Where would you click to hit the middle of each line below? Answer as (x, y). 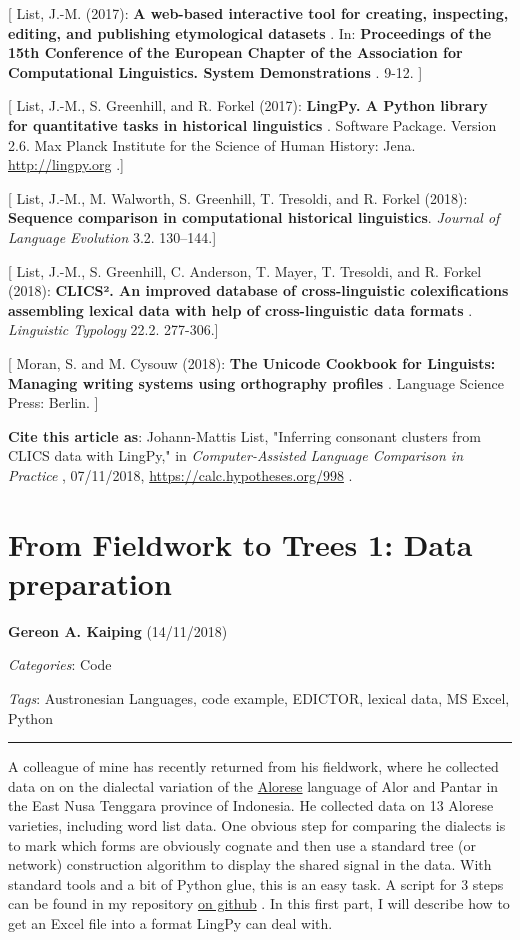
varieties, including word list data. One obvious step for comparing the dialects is (257, 824)
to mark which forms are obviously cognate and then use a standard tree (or (242, 844)
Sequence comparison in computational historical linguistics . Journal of (254, 217)
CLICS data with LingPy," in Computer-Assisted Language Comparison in (236, 455)
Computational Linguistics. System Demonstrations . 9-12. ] (215, 71)
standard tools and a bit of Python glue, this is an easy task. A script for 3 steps (256, 883)
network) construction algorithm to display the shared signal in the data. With (250, 864)
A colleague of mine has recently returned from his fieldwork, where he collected (253, 766)
